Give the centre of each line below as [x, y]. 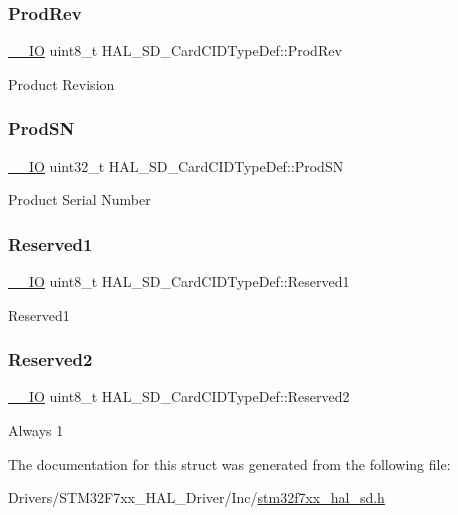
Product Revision [61, 83]
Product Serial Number [79, 199]
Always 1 [36, 430]
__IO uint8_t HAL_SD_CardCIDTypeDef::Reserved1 [179, 281]
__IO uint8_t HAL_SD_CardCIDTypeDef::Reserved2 [179, 396]
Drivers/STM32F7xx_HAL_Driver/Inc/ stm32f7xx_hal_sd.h [196, 497]
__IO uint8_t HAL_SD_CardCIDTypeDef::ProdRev [175, 50]
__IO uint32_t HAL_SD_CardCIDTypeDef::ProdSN [176, 165]
